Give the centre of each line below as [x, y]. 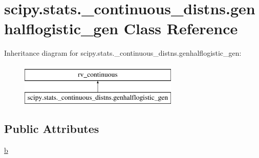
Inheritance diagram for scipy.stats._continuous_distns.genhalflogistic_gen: [123, 53]
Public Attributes [52, 129]
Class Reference [181, 28]
